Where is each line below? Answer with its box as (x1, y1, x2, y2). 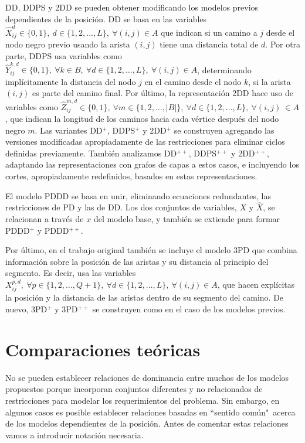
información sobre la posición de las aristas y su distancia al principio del (5, 255, 269, 267)
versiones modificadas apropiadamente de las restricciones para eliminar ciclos (5, 135, 285, 148)
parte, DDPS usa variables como (5, 49, 122, 62)
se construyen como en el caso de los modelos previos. (92, 303, 286, 315)
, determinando (197, 63, 252, 76)
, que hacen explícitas (217, 278, 295, 291)
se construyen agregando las (174, 124, 274, 136)
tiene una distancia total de (160, 38, 259, 50)
